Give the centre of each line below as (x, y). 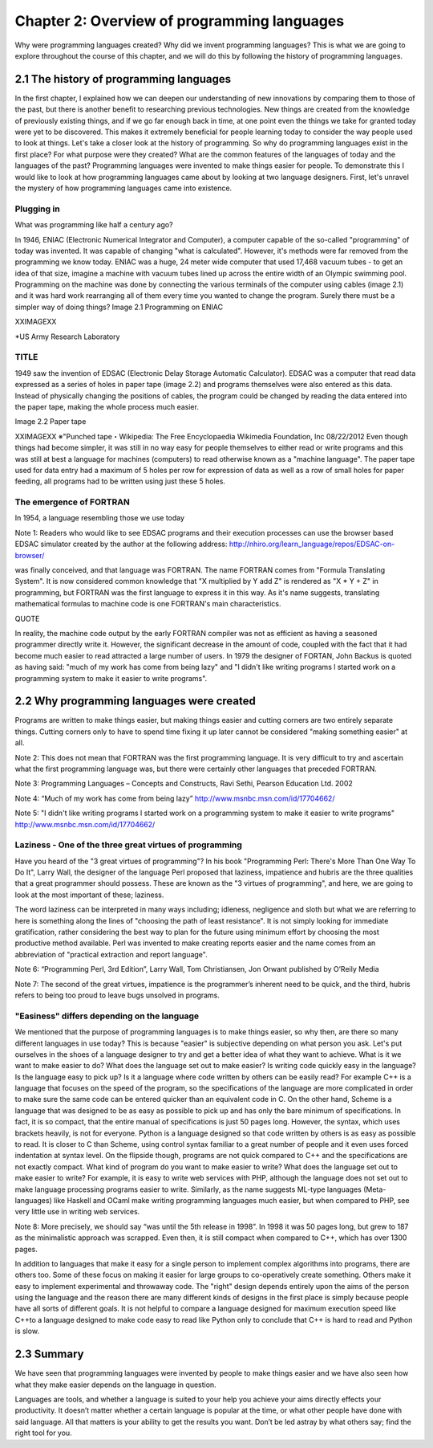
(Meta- (375, 1189)
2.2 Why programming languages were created (135, 702)
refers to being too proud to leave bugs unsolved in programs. (117, 995)
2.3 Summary (49, 1354)
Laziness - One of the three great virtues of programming (128, 845)
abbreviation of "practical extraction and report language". (111, 954)
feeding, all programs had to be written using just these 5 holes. (120, 481)
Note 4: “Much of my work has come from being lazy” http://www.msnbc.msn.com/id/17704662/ (175, 798)
